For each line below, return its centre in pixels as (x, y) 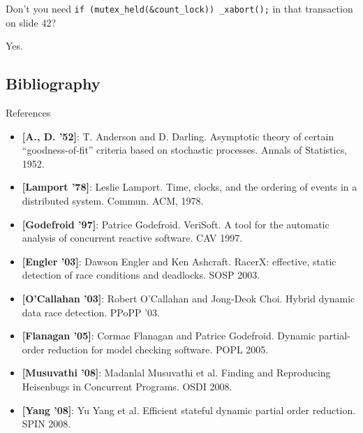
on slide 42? (31, 22)
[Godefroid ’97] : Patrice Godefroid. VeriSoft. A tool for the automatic (176, 224)
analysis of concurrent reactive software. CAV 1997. (132, 238)
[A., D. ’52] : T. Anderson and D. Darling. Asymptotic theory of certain (178, 136)
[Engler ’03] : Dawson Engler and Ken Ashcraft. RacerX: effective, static (179, 261)
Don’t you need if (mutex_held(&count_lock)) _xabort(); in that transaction (179, 8)
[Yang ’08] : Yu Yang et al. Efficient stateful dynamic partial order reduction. (189, 410)
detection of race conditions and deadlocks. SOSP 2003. (141, 275)
